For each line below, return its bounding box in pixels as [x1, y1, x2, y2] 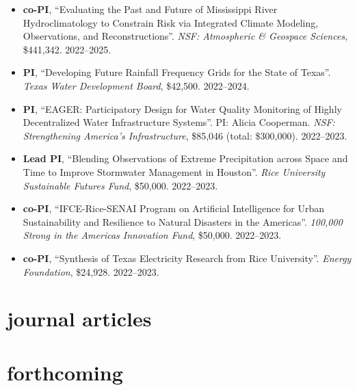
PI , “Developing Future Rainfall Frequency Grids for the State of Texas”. [23, 65, 331, 79]
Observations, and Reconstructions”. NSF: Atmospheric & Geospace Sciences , [23, 29, 348, 43]
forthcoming [7, 358, 123, 386]
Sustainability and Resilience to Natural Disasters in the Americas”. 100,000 [23, 214, 343, 229]
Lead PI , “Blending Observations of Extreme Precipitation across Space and [23, 151, 348, 166]
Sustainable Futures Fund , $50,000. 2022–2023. [23, 178, 218, 192]
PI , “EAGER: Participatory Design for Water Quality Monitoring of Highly [23, 101, 342, 116]
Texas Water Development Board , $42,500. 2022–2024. [23, 78, 250, 92]
